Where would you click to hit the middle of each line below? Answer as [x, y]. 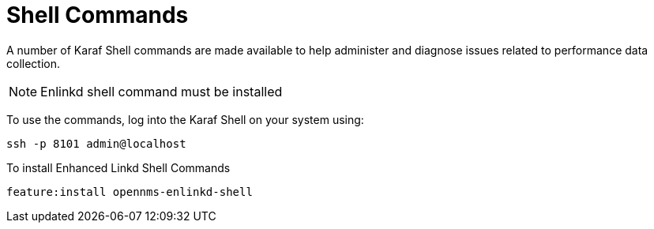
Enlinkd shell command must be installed [162, 91]
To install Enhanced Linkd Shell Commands [118, 167]
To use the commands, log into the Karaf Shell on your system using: [185, 119]
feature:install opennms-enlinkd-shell [130, 191]
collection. [34, 63]
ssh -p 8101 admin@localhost [96, 143]
